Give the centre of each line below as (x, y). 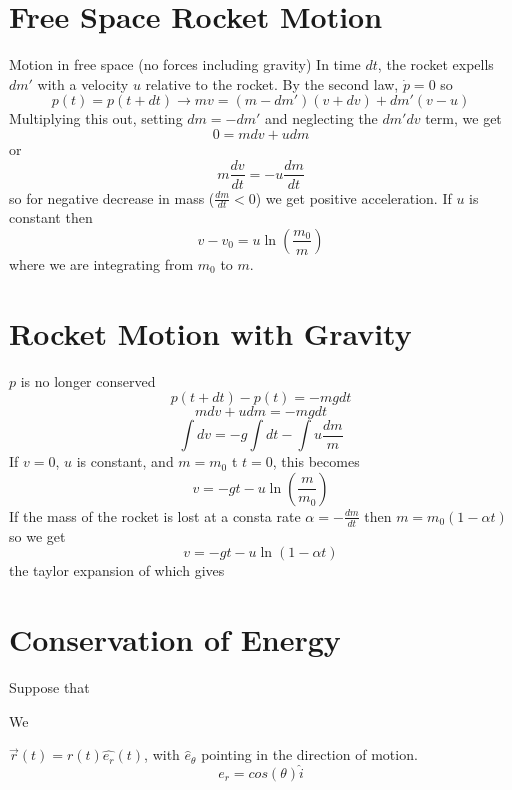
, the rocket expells (435, 64)
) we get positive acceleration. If (353, 197)
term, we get (463, 118)
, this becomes (316, 461)
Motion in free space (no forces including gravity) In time (185, 64)
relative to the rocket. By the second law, (272, 83)
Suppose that (49, 687)
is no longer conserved (88, 380)
